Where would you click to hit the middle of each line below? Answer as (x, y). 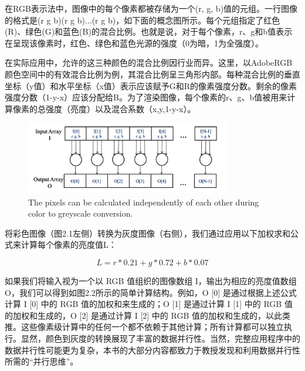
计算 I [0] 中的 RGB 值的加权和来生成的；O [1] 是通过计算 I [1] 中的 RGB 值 (149, 304)
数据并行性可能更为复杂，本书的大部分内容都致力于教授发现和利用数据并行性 (152, 350)
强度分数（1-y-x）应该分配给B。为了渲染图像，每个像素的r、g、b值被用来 (146, 97)
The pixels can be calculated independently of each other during (144, 202)
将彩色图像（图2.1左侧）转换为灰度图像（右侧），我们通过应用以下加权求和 (148, 233)
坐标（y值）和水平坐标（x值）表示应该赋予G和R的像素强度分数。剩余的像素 (151, 85)
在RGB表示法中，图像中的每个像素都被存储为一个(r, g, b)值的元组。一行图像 (151, 8)
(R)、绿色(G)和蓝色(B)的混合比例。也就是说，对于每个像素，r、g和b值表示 (149, 31)
